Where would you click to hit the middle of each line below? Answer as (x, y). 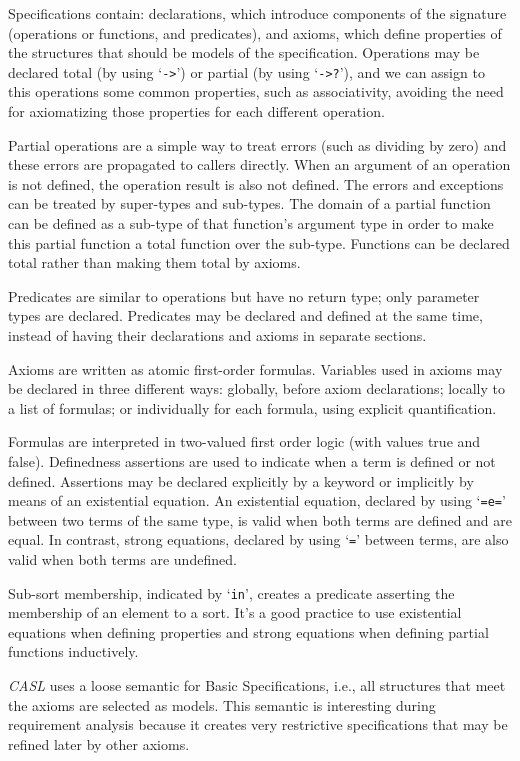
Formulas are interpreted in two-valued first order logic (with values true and (244, 441)
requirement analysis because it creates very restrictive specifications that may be (258, 724)
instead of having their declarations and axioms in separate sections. (217, 334)
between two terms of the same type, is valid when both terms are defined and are (260, 519)
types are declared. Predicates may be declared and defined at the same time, (245, 315)
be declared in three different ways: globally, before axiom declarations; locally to (256, 388)
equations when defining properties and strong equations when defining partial (248, 631)
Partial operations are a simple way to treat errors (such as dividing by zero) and (257, 144)
